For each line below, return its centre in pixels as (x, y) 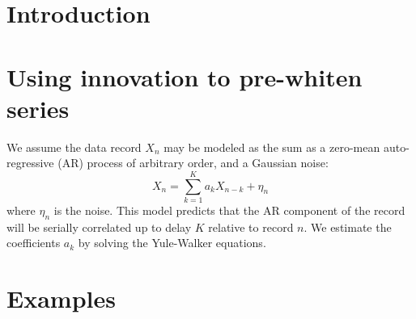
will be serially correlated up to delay (99, 227)
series (38, 108)
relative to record (251, 227)
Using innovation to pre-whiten (185, 76)
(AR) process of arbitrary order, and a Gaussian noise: (193, 163)
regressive (30, 163)
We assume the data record (74, 147)
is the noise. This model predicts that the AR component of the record (229, 210)
